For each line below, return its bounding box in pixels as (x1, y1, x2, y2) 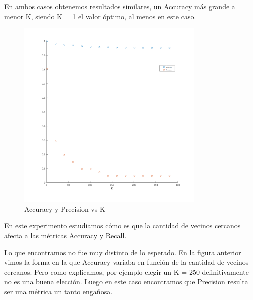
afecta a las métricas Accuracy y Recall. (4, 230, 127, 240)
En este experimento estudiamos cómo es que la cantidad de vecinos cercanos (4, 220, 241, 231)
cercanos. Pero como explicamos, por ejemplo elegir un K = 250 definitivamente (4, 266, 249, 277)
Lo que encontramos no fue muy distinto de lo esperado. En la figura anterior (4, 247, 241, 257)
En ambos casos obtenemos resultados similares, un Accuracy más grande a (4, 1, 235, 11)
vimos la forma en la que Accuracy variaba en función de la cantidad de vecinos (4, 257, 249, 267)
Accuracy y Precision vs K (24, 203, 105, 214)
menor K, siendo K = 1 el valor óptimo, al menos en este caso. (4, 11, 196, 21)
